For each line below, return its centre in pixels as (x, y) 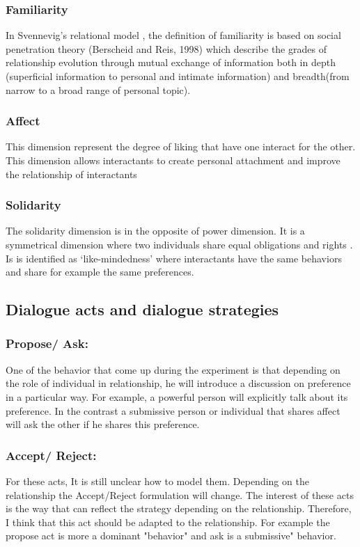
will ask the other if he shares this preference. (103, 424)
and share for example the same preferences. (100, 272)
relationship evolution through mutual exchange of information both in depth (171, 62)
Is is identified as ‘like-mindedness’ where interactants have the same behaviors (174, 258)
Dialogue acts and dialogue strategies (142, 309)
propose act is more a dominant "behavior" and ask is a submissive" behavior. (171, 536)
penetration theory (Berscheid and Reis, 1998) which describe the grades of (166, 48)
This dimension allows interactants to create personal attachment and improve (173, 160)
